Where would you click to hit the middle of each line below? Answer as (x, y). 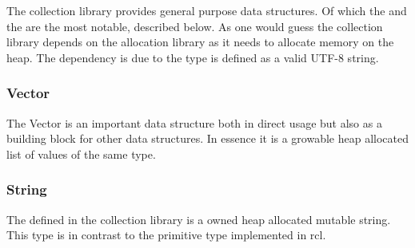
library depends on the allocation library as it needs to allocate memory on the (200, 42)
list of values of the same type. (81, 154)
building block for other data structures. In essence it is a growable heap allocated (208, 138)
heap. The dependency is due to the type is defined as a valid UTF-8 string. (193, 57)
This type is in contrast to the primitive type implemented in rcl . (166, 235)
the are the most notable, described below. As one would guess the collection (195, 26)
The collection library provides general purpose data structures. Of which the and (207, 10)
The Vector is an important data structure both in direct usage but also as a (194, 122)
